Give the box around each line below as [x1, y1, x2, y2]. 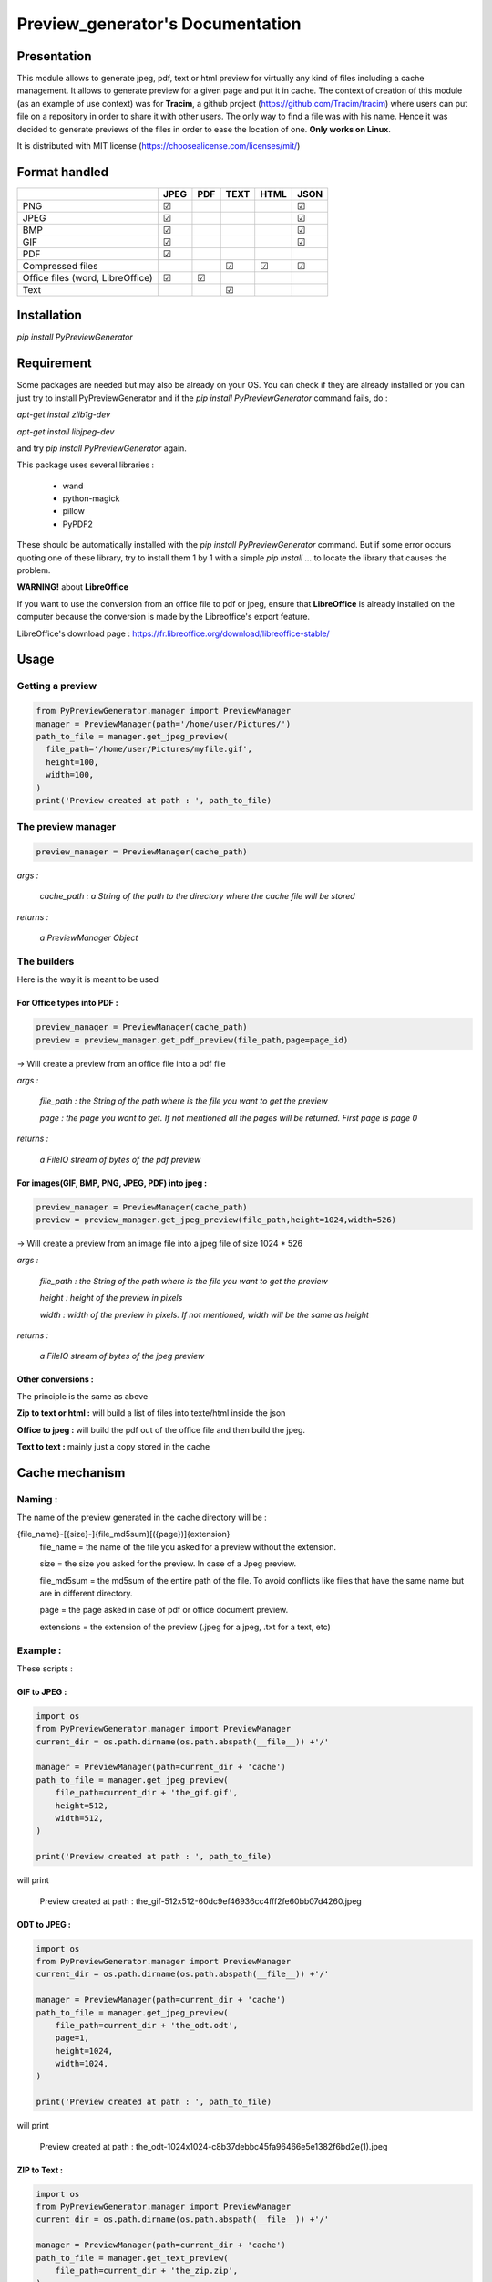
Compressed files [22, 259, 98, 272]
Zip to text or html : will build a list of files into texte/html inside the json [16, 1408, 286, 1418]
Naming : [16, 1492, 58, 1505]
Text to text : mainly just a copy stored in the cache [16, 1440, 210, 1451]
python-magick [62, 493, 120, 504]
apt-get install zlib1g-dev [16, 409, 111, 420]
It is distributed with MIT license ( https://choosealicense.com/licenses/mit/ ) [16, 141, 301, 152]
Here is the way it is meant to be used [16, 974, 159, 985]
